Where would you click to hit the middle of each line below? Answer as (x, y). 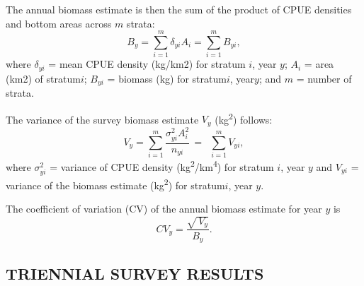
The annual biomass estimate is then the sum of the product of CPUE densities (179, 9)
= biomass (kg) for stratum (167, 78)
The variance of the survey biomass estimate (102, 119)
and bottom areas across (59, 23)
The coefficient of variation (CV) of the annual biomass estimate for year (164, 209)
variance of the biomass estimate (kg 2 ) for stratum (115, 184)
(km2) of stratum (43, 78)
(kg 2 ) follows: (244, 118)
